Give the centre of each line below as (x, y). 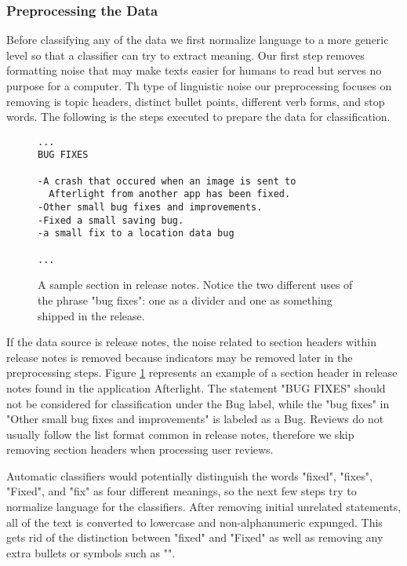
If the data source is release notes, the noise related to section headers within (191, 342)
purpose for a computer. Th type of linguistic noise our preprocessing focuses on (199, 86)
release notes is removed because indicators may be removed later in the (180, 357)
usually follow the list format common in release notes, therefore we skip (180, 434)
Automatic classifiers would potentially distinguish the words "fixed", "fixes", (189, 475)
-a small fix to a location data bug (136, 234)
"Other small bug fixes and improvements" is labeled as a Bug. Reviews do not (195, 419)
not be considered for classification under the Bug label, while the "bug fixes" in (198, 403)
